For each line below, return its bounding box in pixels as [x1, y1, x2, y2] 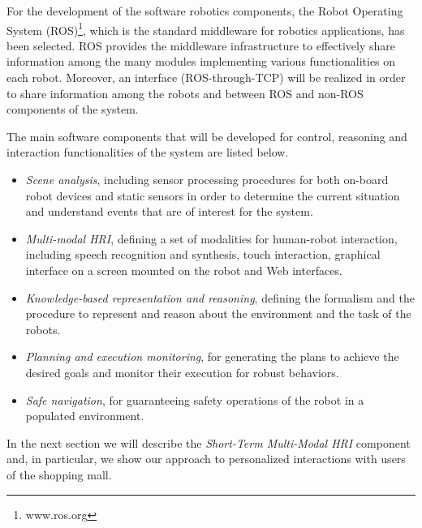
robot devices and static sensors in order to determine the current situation [25, 187, 400, 204]
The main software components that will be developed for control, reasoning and [6, 127, 407, 144]
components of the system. [6, 101, 139, 118]
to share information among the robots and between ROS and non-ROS [6, 84, 364, 101]
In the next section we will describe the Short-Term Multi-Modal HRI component [6, 434, 411, 451]
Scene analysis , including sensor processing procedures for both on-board [25, 171, 389, 187]
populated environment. [25, 407, 144, 424]
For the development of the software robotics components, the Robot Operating [6, 2, 403, 19]
